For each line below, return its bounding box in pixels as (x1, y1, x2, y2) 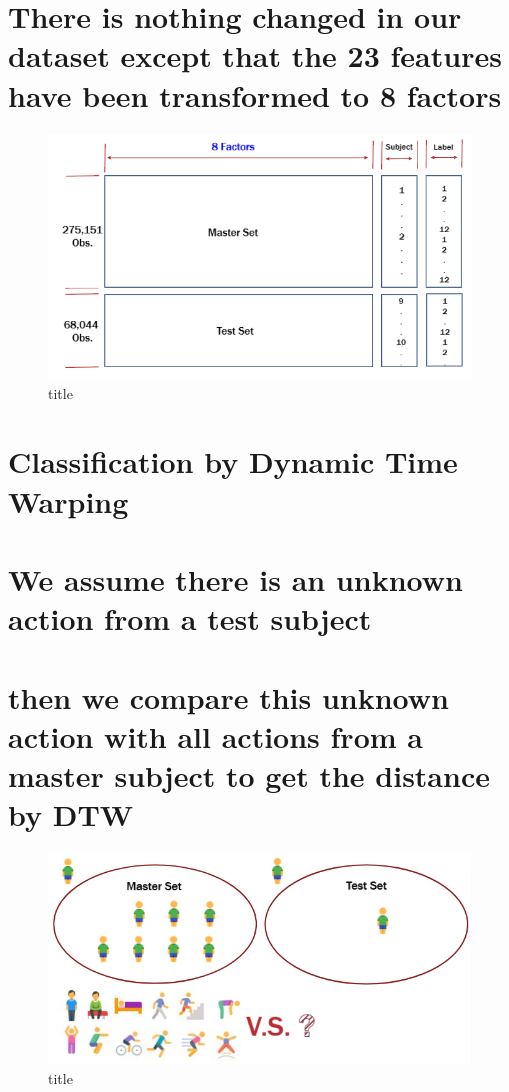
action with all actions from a (8, 715, 423, 756)
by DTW (8, 794, 134, 835)
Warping (8, 480, 129, 521)
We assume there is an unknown (8, 558, 463, 599)
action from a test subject (8, 598, 372, 639)
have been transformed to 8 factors (8, 74, 502, 115)
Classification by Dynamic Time (8, 441, 458, 482)
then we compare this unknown (8, 676, 449, 717)
